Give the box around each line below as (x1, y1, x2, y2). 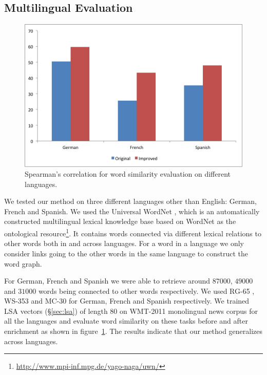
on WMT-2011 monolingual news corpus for (120, 305, 258, 316)
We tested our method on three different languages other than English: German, (4, 196, 257, 207)
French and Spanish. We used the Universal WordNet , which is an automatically (4, 205, 260, 216)
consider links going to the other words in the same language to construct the (4, 248, 248, 258)
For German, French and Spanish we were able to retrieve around (4, 275, 211, 286)
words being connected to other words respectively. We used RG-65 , (38, 285, 255, 296)
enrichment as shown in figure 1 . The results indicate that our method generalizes (4, 326, 263, 336)
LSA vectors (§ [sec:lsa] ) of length (4, 305, 108, 316)
